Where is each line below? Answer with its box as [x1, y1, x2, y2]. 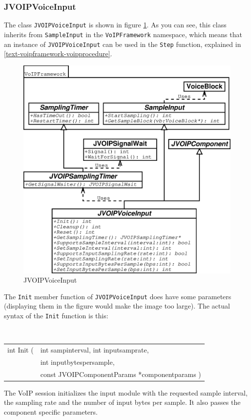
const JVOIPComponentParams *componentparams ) [40, 369, 201, 379]
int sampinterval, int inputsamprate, [40, 345, 149, 355]
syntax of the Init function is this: [4, 310, 108, 321]
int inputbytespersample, [40, 356, 115, 367]
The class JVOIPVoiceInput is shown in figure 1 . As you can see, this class [4, 20, 227, 30]
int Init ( [7, 345, 34, 355]
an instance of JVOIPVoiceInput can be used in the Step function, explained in [4, 39, 241, 49]
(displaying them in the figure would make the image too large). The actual [4, 301, 230, 311]
